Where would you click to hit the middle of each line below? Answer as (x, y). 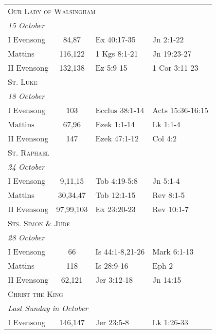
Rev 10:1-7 (171, 209)
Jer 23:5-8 (112, 322)
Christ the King (36, 294)
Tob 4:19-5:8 (117, 181)
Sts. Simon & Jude (39, 223)
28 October (26, 237)
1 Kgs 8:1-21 (117, 53)
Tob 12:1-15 (116, 195)
